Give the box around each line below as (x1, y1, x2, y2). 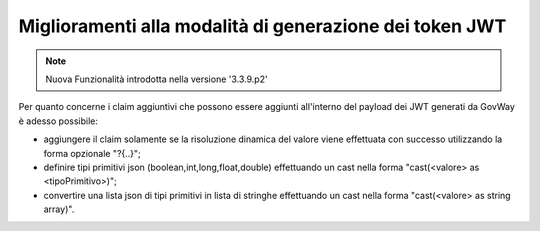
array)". (43, 203, 75, 215)
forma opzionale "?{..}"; (43, 147, 142, 159)
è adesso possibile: (18, 115, 99, 127)
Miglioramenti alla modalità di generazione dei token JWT (18, 15, 507, 37)
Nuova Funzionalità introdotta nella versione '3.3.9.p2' (45, 73, 269, 85)
